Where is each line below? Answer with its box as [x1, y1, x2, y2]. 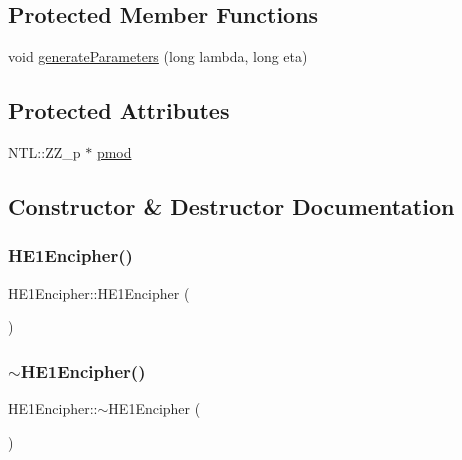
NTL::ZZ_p [8, 142, 81, 162]
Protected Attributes [8, 95, 230, 126]
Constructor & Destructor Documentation [8, 190, 455, 221]
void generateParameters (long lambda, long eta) [8, 46, 308, 67]
